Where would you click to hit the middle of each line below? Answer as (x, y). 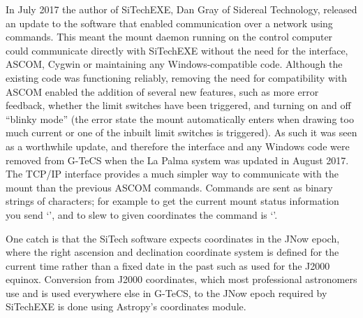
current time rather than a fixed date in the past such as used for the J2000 (168, 265)
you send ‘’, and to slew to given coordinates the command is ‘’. (142, 214)
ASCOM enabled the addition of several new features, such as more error (162, 91)
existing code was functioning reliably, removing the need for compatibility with (177, 77)
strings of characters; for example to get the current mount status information (172, 201)
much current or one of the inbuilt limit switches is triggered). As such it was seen (181, 132)
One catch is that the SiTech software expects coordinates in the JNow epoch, (173, 238)
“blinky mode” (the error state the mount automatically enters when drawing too (180, 118)
